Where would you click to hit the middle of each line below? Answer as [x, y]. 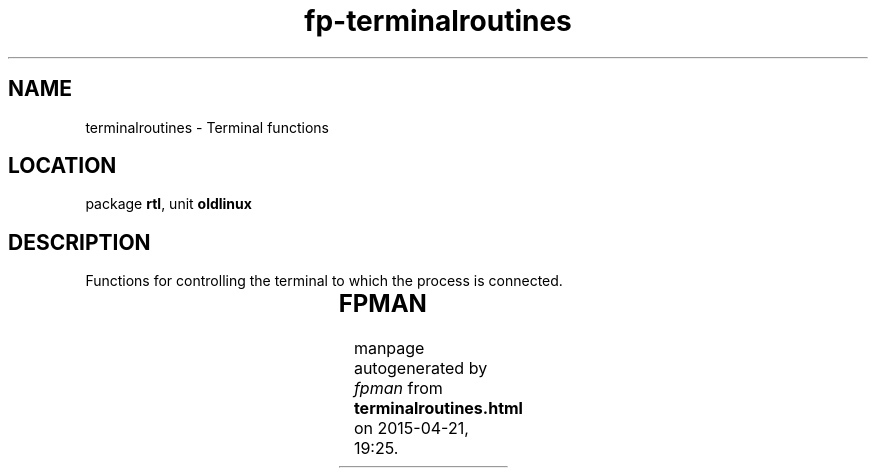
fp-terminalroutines [438, 21]
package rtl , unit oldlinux [168, 204]
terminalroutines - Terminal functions [207, 127]
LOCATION [62, 166]
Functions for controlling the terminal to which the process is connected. [324, 281]
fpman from [398, 388]
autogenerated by [420, 368]
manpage [389, 348]
